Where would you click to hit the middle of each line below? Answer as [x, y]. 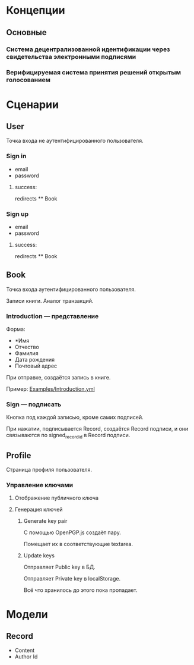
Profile [19, 455]
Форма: [16, 329]
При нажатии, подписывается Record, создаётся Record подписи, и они [97, 429]
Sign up [18, 214]
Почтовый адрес [36, 366]
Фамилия [26, 353]
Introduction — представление [53, 316]
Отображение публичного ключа [57, 498]
